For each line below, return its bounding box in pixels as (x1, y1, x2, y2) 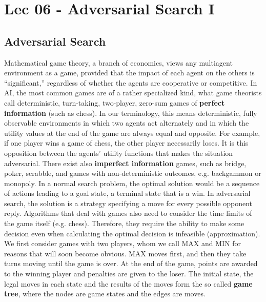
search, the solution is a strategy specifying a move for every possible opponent (4, 197, 253, 208)
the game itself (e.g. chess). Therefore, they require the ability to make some (4, 218, 244, 229)
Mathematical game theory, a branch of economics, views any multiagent (4, 57, 233, 68)
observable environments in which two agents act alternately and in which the (4, 117, 249, 128)
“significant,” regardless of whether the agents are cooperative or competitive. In (4, 77, 257, 88)
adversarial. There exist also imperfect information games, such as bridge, (4, 157, 247, 168)
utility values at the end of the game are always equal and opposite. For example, (4, 127, 260, 138)
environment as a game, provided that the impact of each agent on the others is (4, 67, 255, 78)
